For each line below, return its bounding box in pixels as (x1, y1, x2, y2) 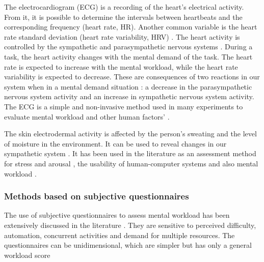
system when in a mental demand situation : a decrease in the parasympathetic (4, 81, 252, 92)
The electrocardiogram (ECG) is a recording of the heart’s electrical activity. (4, 2, 244, 12)
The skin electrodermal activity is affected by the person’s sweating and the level (4, 128, 257, 139)
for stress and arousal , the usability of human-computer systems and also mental (4, 158, 258, 168)
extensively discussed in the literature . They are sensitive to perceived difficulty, (4, 219, 256, 230)
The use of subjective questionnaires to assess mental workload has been (4, 210, 230, 220)
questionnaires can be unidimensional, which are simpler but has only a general (4, 240, 252, 250)
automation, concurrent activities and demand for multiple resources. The (4, 229, 235, 240)
